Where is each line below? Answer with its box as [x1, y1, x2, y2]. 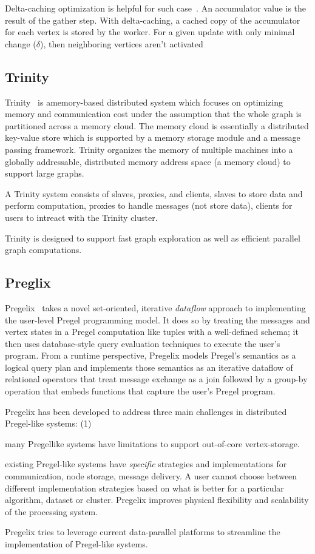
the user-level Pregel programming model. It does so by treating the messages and [5, 313, 310, 326]
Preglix [5, 273, 51, 292]
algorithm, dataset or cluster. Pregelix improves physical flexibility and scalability [5, 493, 309, 506]
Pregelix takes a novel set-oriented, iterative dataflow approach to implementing [5, 301, 306, 314]
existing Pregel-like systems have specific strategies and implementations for [5, 458, 287, 470]
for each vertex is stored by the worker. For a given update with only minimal [5, 25, 295, 38]
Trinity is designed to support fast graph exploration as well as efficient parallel [5, 231, 300, 244]
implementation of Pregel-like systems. [5, 538, 148, 550]
